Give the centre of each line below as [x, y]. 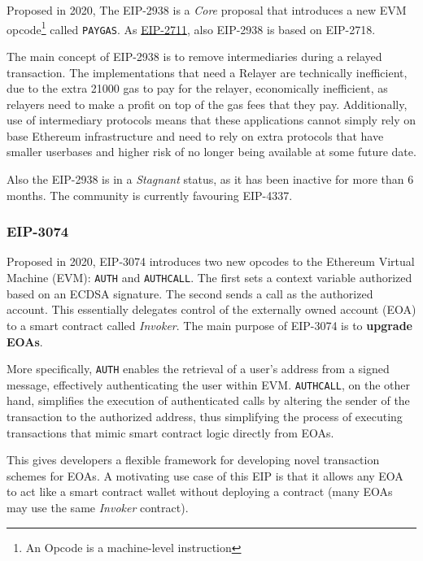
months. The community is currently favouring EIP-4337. [150, 195]
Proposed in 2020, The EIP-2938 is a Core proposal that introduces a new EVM [207, 10]
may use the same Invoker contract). [98, 507]
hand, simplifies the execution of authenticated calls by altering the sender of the [208, 400]
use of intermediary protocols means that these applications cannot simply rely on [211, 120]
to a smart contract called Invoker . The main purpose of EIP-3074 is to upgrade [209, 325]
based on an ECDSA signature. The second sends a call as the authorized [190, 293]
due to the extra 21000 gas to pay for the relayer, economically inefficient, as [197, 88]
